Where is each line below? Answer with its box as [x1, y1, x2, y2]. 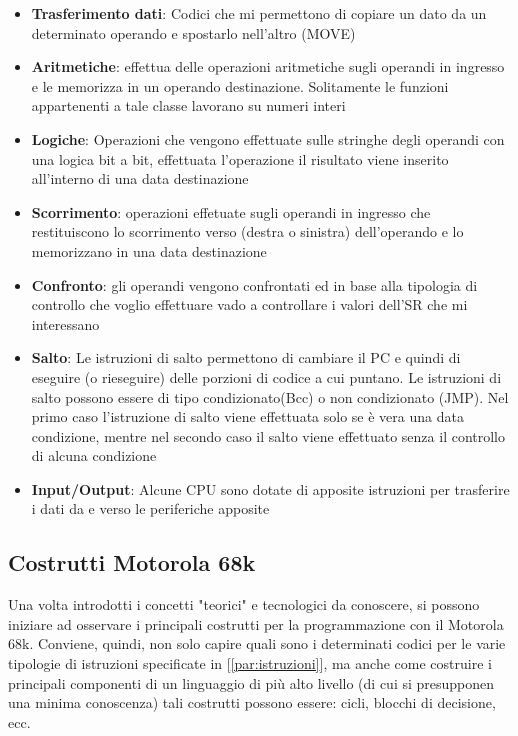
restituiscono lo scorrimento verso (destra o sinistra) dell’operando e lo [31, 221, 464, 242]
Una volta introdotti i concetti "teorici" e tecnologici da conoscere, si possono [8, 594, 480, 615]
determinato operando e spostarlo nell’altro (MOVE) [31, 22, 356, 43]
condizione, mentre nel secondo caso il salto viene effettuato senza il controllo [31, 425, 506, 446]
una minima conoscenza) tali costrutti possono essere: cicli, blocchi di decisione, [8, 692, 496, 713]
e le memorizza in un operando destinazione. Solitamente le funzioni [31, 75, 449, 96]
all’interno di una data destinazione [31, 168, 249, 189]
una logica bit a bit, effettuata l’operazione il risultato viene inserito [31, 148, 449, 169]
